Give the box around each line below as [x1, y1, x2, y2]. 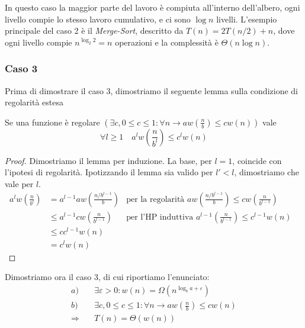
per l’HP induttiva [126, 213, 194, 221]
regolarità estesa [5, 96, 63, 108]
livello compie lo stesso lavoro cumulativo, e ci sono [5, 12, 191, 25]
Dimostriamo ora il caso [5, 271, 92, 283]
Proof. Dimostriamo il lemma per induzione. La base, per [5, 154, 212, 166]
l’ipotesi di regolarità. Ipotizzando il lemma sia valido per [5, 166, 213, 178]
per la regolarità [126, 195, 185, 204]
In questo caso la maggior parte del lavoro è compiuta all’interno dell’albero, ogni [5, 1, 300, 13]
